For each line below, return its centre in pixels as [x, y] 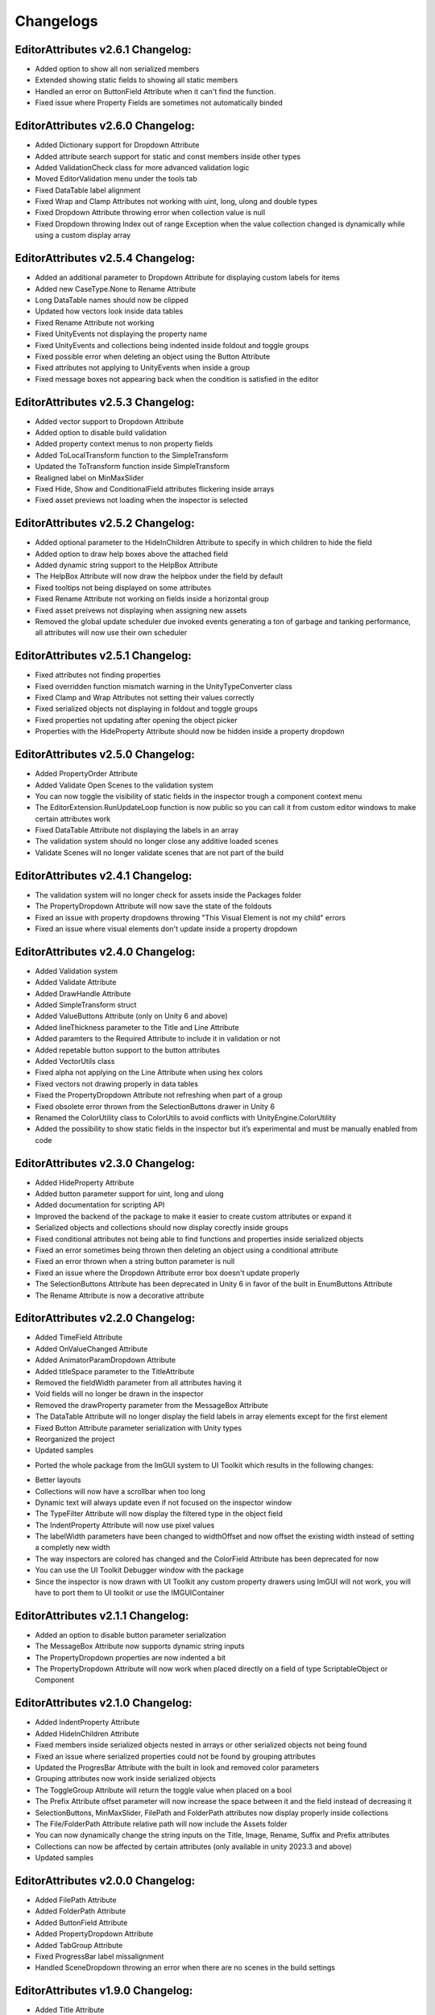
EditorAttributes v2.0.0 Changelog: [105, 1881]
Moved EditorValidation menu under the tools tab [116, 179]
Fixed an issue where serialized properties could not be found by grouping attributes [175, 1756]
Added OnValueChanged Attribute [91, 1348]
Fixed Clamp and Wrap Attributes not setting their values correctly [145, 698]
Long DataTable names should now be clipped [112, 300]
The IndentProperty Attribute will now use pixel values [125, 1525]
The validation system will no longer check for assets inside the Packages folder [168, 895]
